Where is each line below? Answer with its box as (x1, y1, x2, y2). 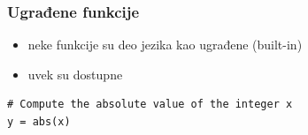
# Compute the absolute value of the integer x (7, 98, 293, 111)
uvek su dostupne (27, 64, 123, 83)
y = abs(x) (7, 116, 71, 128)
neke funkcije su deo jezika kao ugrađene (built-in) (27, 35, 303, 54)
